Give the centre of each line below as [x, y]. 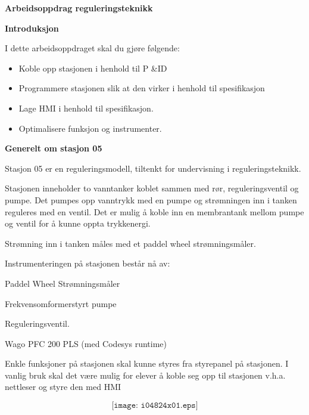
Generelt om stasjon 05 [54, 148]
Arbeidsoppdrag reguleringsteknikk [79, 8]
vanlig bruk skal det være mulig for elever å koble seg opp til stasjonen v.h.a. [145, 375]
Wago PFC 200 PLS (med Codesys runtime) [86, 343]
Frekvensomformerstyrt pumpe [61, 303]
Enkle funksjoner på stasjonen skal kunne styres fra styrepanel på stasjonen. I [147, 363]
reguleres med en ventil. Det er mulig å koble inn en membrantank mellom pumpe [154, 211]
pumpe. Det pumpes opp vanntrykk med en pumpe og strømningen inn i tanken [151, 199]
